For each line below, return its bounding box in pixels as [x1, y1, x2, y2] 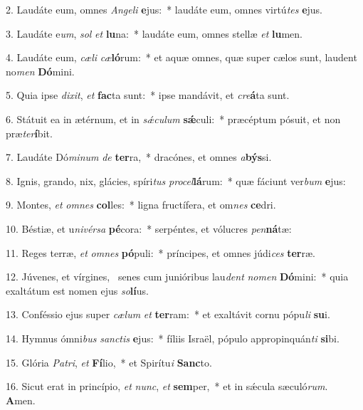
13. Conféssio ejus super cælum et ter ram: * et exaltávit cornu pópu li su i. [6, 307, 330, 322]
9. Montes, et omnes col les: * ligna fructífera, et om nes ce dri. [6, 197, 276, 212]
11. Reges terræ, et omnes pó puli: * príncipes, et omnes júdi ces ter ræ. [6, 245, 316, 260]
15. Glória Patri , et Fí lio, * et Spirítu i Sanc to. [6, 354, 212, 369]
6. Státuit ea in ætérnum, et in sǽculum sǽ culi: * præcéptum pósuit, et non [6, 111, 341, 126]
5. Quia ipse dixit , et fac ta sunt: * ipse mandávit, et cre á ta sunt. [6, 88, 290, 102]
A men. [6, 392, 36, 407]
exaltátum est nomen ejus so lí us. [6, 283, 149, 298]
